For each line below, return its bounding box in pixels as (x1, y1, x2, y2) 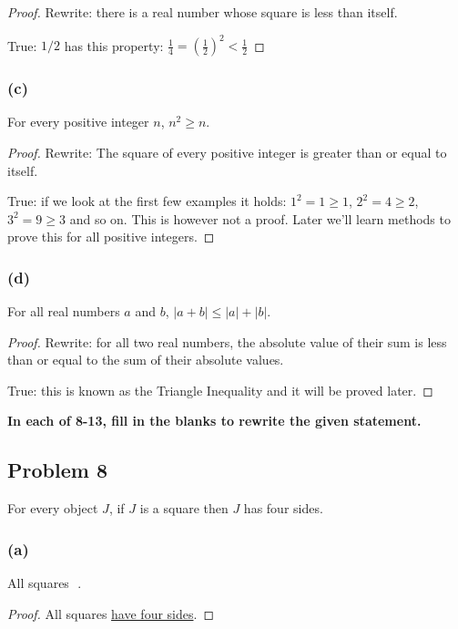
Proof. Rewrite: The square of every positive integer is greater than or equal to (7, 142, 447, 161)
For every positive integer (7, 112, 149, 131)
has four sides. (243, 499, 323, 518)
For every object (7, 499, 98, 518)
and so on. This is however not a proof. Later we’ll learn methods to (69, 209, 451, 228)
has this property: (64, 36, 164, 55)
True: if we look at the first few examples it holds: (7, 191, 287, 211)
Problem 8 (7, 456, 107, 484)
